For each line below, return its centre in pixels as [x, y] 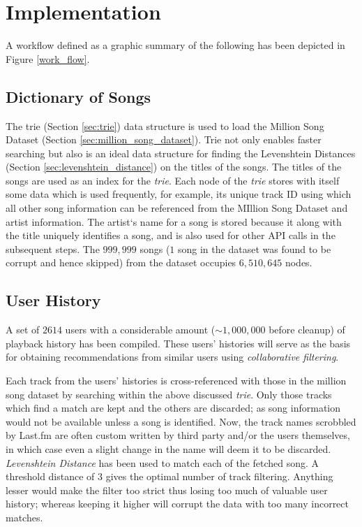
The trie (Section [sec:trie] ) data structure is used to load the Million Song [165, 125]
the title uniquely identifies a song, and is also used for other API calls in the [171, 235]
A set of [23, 330]
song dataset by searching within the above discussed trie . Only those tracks [169, 394]
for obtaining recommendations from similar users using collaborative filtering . [172, 357]
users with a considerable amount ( [140, 330]
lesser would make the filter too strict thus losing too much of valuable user [167, 490]
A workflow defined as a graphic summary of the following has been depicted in [175, 45]
